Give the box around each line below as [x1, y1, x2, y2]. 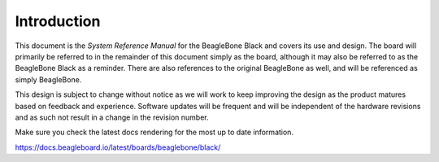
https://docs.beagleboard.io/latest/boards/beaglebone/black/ [15, 142, 221, 152]
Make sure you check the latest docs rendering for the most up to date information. [15, 127, 294, 138]
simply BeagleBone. [15, 74, 82, 85]
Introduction [15, 12, 101, 30]
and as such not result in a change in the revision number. [15, 112, 209, 122]
